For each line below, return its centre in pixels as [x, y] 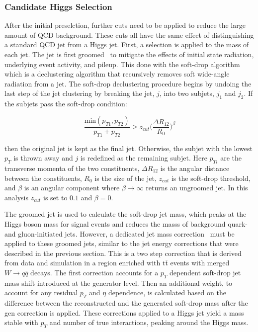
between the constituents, [43, 178]
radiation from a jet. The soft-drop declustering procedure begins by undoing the [128, 83]
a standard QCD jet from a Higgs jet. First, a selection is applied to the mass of [127, 44]
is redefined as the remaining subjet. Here [144, 158]
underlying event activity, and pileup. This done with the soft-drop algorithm [122, 64]
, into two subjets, [187, 93]
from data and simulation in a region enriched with [83, 263]
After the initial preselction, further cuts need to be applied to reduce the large [125, 25]
